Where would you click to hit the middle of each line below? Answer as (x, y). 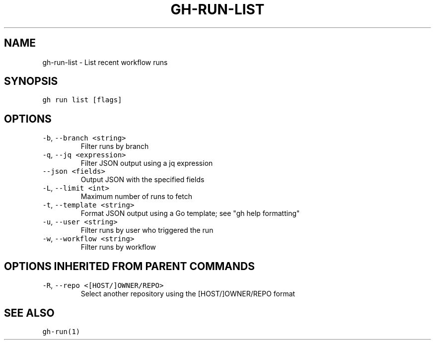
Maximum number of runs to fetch (136, 197)
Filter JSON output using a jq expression (147, 163)
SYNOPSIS (31, 81)
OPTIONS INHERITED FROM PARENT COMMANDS (129, 266)
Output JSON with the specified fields (143, 180)
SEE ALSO (29, 313)
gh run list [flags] (82, 100)
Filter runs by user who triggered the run (147, 230)
